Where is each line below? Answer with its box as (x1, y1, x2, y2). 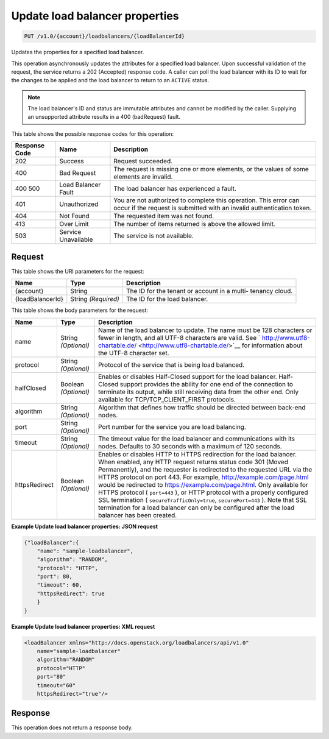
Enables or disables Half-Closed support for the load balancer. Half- (97, 372, 294, 381)
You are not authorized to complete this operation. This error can (113, 196, 300, 205)
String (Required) (70, 295, 120, 303)
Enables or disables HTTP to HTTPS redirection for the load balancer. (97, 450, 297, 458)
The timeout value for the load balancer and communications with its (97, 434, 295, 443)
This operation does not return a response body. (11, 724, 133, 731)
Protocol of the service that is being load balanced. (97, 360, 245, 369)
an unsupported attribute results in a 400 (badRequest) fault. (27, 113, 181, 121)
